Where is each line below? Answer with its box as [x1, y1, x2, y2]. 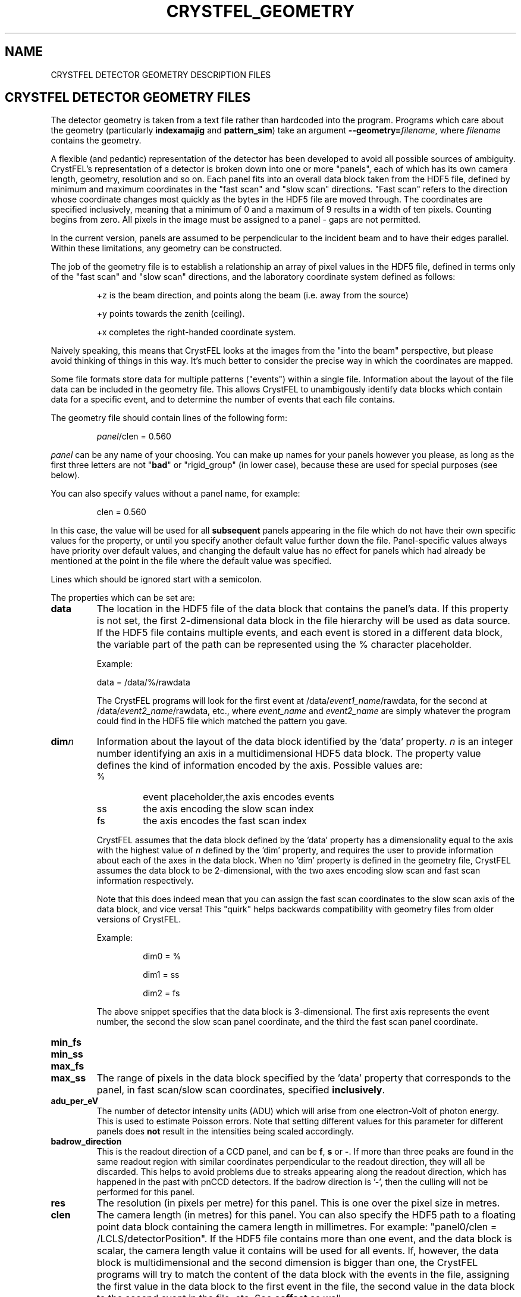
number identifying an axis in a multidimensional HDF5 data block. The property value [96, 747, 481, 760]
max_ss [51, 1072, 86, 1084]
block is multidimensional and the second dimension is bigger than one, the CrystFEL [96, 1257, 478, 1269]
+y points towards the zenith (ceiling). [96, 308, 245, 319]
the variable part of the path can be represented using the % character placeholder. [96, 638, 472, 651]
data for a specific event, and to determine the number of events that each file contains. [51, 394, 396, 405]
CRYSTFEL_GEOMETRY [166, 1, 355, 21]
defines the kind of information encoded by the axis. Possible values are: [96, 759, 423, 772]
